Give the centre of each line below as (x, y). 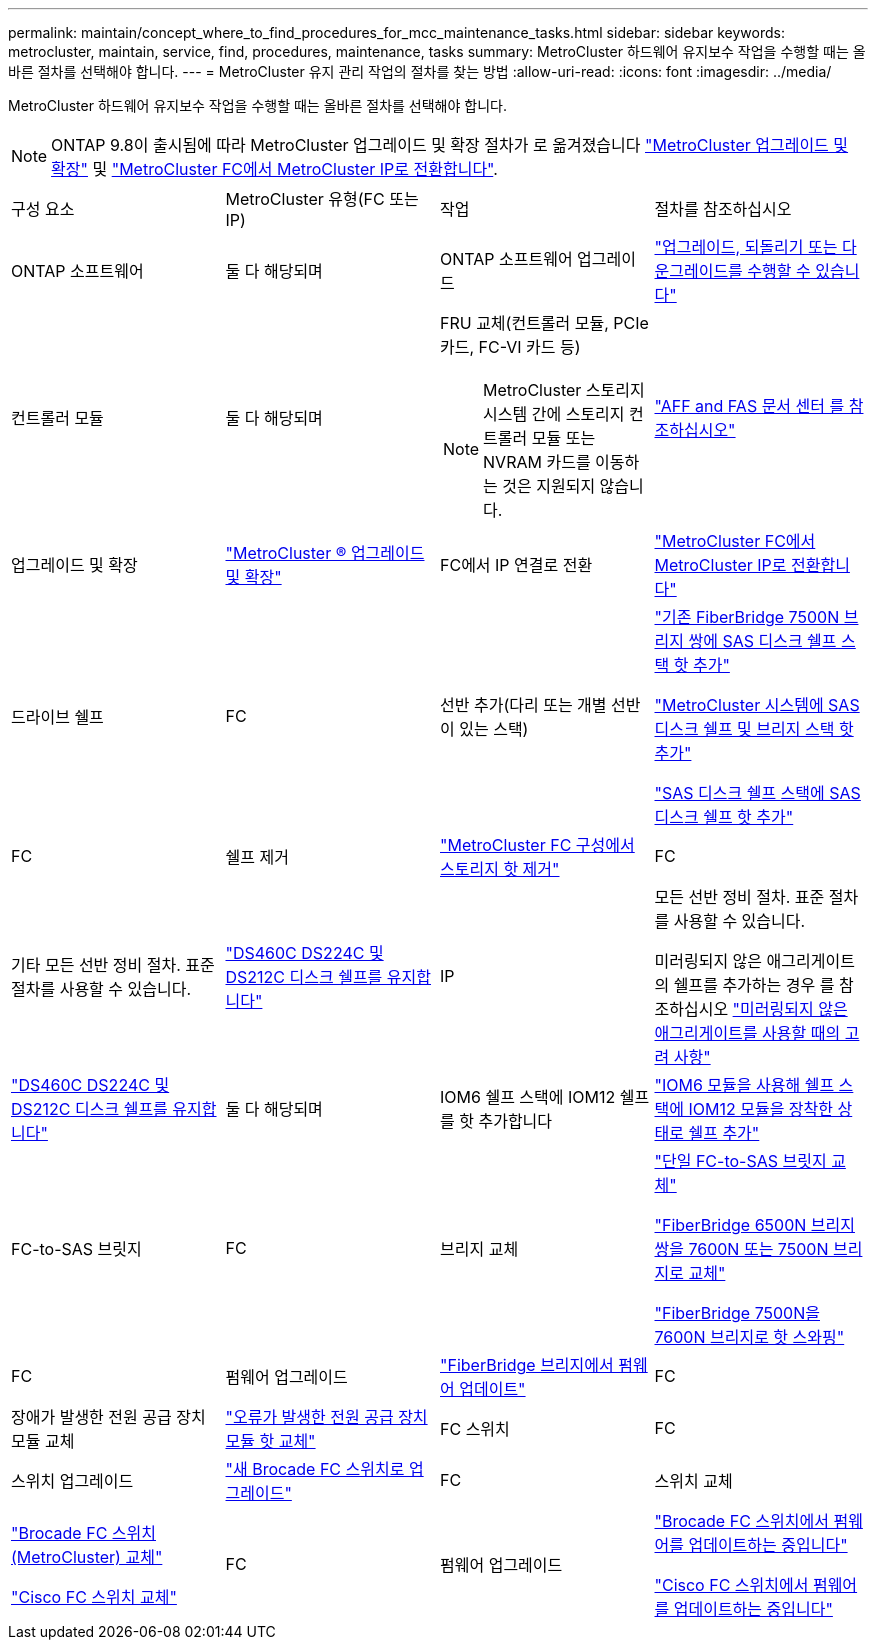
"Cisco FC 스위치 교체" (94, 1597)
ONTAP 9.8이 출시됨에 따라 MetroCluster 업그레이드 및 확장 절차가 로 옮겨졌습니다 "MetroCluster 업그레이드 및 (450, 145)
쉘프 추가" (724, 1133)
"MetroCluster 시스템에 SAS (757, 705)
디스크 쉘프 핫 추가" (724, 817)
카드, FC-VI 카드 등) (510, 347)
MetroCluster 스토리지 (564, 390)
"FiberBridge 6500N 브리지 (754, 1225)
